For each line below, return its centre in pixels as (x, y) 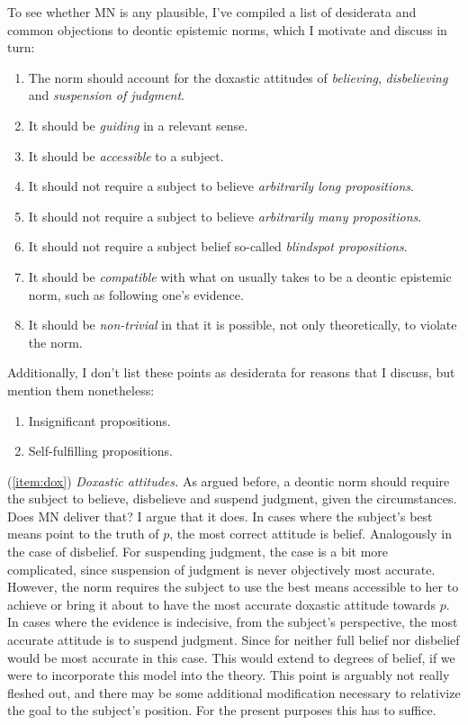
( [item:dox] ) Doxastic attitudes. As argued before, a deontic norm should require (229, 480)
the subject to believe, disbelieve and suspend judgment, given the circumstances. (232, 498)
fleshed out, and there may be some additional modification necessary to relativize (234, 692)
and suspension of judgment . (106, 95)
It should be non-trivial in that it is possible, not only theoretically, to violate (243, 325)
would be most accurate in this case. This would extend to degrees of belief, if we (231, 657)
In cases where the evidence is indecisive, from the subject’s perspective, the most (233, 622)
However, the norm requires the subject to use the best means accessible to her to (233, 587)
